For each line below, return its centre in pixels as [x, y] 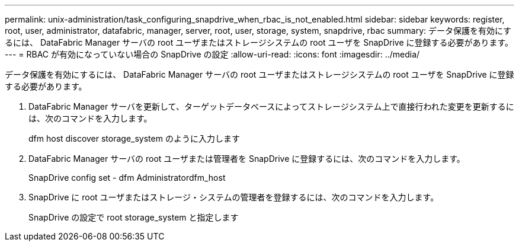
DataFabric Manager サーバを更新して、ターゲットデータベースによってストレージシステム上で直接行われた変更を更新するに [271, 106]
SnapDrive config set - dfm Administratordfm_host [127, 178]
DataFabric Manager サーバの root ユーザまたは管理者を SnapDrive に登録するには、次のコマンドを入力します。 [247, 159]
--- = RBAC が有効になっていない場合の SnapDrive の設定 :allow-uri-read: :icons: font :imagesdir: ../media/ [212, 54]
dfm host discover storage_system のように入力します [134, 138]
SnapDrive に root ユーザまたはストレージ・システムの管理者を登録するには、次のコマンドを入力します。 [234, 197]
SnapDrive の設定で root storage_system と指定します [134, 217]
